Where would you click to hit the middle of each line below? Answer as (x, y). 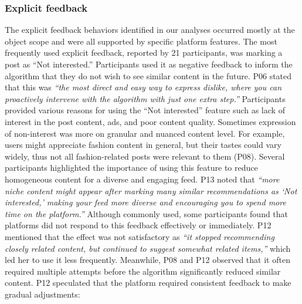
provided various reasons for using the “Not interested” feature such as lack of (145, 110)
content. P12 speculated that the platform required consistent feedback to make (148, 283)
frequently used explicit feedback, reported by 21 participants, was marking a (144, 53)
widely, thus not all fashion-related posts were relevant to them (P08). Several (145, 156)
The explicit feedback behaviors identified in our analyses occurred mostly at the (150, 30)
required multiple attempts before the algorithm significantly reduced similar (143, 271)
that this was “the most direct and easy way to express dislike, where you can (143, 87)
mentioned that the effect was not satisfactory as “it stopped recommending (140, 236)
